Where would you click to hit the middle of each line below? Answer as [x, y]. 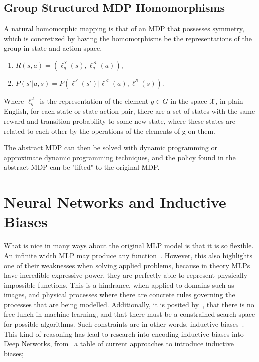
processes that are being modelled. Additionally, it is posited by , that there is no [129, 304]
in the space [189, 101]
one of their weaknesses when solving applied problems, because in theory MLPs [127, 265]
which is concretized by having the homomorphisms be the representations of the [128, 38]
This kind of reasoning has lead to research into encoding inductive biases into [124, 334]
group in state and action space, [53, 48]
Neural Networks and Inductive [115, 202]
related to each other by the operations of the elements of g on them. [110, 131]
